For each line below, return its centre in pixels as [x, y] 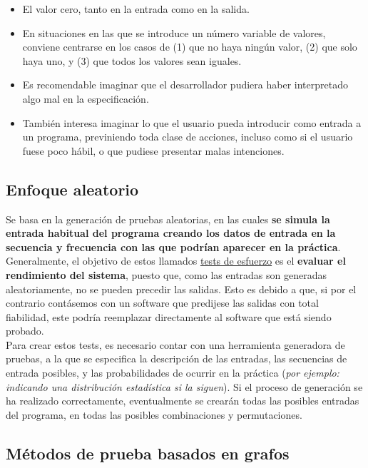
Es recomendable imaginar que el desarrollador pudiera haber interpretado [185, 85]
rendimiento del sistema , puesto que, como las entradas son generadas [166, 274]
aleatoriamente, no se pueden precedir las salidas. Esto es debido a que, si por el [181, 289]
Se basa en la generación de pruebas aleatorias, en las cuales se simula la [168, 219]
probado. [25, 331]
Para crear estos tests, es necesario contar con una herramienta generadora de [175, 344]
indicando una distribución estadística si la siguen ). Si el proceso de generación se [184, 386]
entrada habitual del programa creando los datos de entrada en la [171, 233]
